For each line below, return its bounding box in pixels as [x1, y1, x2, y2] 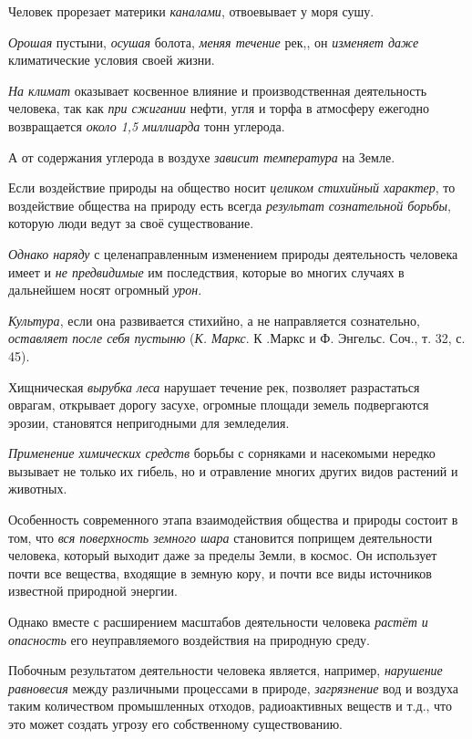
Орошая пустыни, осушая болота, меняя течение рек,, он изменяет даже [8, 32, 419, 51]
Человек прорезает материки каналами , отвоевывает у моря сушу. [8, 2, 375, 20]
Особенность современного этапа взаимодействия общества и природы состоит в [8, 510, 458, 529]
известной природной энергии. [8, 581, 178, 600]
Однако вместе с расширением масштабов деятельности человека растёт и [8, 612, 428, 631]
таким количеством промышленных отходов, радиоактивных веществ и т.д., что [8, 696, 453, 715]
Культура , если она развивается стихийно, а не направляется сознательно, [8, 310, 420, 329]
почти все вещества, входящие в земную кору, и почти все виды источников [8, 563, 432, 582]
